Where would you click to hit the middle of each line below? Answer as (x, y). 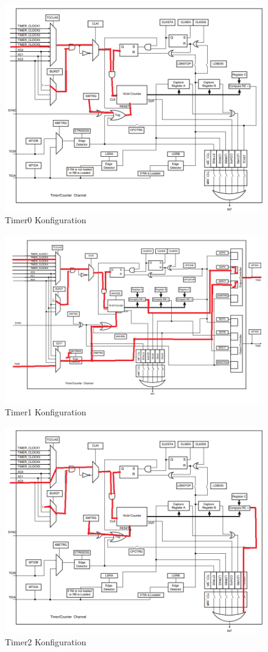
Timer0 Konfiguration (46, 220)
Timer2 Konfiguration (46, 641)
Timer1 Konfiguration (46, 412)
